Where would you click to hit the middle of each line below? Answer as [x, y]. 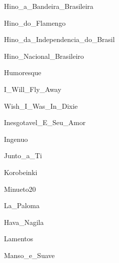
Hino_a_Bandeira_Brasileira [49, 6]
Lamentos [19, 239]
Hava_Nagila [24, 222]
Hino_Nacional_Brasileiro [44, 56]
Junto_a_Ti [23, 155]
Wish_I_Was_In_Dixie [41, 106]
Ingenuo [16, 139]
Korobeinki [21, 172]
